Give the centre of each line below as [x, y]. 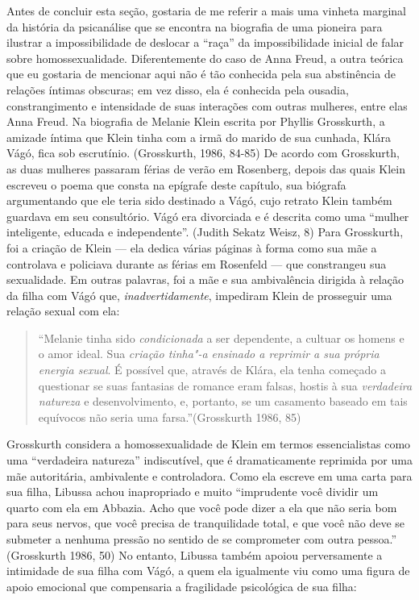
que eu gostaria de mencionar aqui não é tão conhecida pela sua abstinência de [201, 74]
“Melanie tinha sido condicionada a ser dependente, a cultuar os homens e [221, 337]
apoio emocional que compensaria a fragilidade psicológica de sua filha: [182, 586]
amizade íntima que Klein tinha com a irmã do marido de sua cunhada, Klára [199, 137]
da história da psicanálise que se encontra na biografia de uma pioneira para [195, 26]
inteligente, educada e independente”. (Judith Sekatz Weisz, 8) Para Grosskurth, [205, 232]
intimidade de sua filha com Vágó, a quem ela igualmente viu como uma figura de [208, 571]
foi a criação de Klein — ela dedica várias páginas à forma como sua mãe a [192, 247]
